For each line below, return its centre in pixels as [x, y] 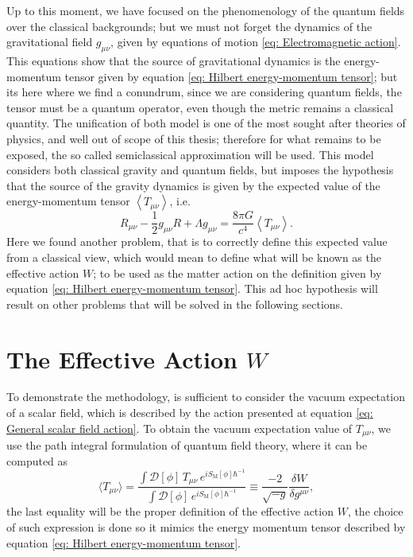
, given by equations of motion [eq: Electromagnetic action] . [256, 42]
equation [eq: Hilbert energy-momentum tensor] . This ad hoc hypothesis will [192, 288]
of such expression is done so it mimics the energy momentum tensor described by [206, 527]
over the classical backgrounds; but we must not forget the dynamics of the [189, 26]
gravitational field [50, 42]
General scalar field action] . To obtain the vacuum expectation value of [179, 428]
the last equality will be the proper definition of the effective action [170, 511]
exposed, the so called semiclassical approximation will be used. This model [190, 154]
